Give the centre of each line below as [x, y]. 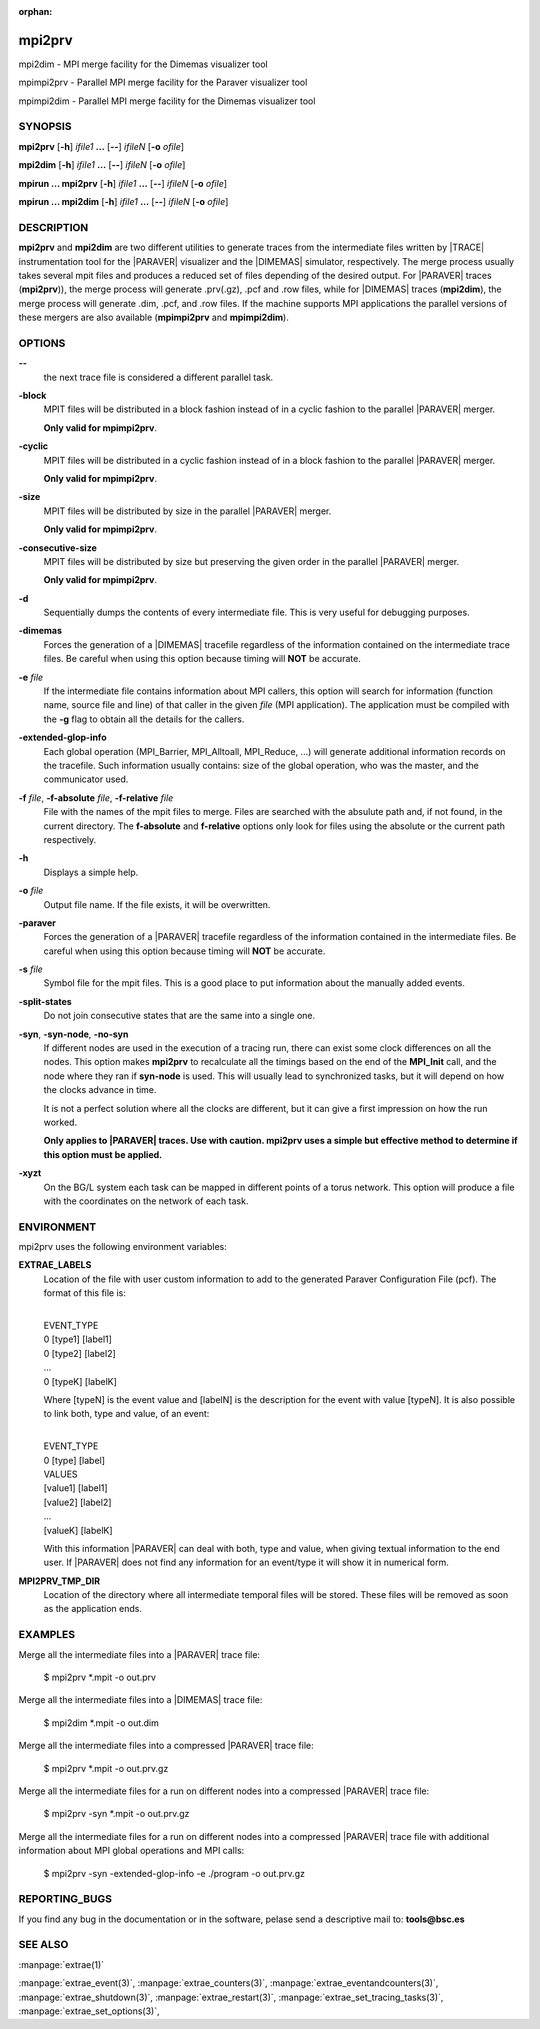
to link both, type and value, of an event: [126, 1414]
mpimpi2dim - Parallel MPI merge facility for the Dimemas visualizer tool [167, 101]
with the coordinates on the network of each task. [146, 1201]
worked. [60, 1122]
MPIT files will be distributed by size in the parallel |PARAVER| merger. [187, 511]
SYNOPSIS [45, 127]
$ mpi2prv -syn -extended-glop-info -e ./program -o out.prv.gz [174, 1873]
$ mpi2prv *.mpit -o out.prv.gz [106, 1768]
